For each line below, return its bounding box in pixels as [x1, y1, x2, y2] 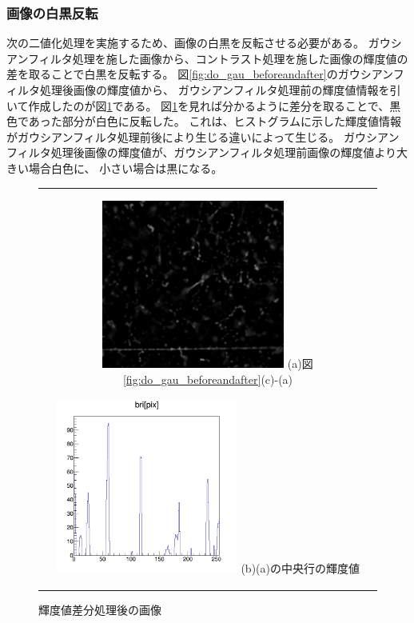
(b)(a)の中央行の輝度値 [241, 559, 360, 576]
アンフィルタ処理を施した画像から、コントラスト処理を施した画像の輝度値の [6, 50, 408, 66]
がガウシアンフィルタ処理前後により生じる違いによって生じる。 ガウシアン [6, 128, 400, 145]
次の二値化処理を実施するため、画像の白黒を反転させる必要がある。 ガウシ [6, 34, 402, 51]
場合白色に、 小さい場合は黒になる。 [28, 159, 223, 176]
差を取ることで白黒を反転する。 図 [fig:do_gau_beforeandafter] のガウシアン [6, 66, 393, 82]
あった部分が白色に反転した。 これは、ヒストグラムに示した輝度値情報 [28, 113, 402, 130]
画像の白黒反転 [6, 2, 98, 22]
